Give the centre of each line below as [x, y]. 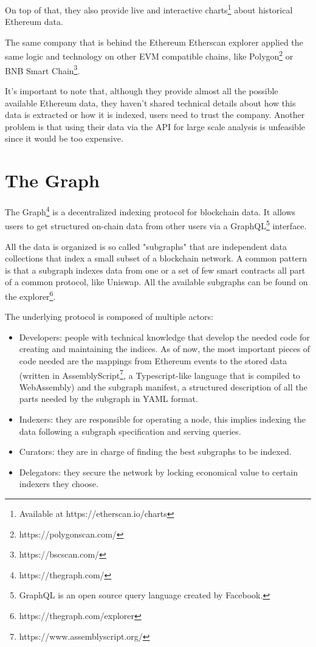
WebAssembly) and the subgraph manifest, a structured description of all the [163, 386]
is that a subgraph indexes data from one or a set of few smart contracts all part [155, 270]
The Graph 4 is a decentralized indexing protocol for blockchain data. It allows [150, 211]
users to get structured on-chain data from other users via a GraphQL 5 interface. [156, 225]
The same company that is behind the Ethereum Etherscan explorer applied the [154, 42]
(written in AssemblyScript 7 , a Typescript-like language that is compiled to [160, 374]
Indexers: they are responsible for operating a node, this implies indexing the [162, 419]
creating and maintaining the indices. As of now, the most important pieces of [165, 349]
